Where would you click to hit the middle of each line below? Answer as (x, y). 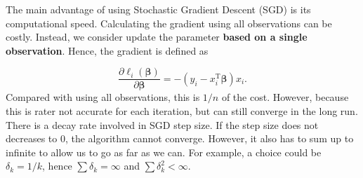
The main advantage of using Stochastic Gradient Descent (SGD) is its (158, 9)
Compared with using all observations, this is (103, 97)
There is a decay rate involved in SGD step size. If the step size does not (162, 124)
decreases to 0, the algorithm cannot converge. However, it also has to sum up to (180, 138)
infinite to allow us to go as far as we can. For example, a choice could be (164, 152)
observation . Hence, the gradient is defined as (107, 50)
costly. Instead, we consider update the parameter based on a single (157, 37)
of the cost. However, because (285, 97)
